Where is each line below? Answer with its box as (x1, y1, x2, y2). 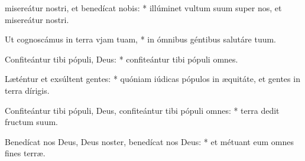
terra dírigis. (5, 84, 50, 96)
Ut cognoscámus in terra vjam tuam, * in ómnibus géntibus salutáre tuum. (5, 33, 277, 45)
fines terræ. (5, 147, 46, 159)
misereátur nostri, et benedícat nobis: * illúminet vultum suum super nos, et (5, 2, 282, 14)
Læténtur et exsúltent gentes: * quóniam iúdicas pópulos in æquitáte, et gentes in (5, 73, 300, 85)
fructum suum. (5, 116, 58, 128)
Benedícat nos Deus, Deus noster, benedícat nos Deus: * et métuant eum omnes (5, 135, 294, 147)
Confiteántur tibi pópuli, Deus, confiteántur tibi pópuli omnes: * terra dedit (5, 104, 280, 116)
